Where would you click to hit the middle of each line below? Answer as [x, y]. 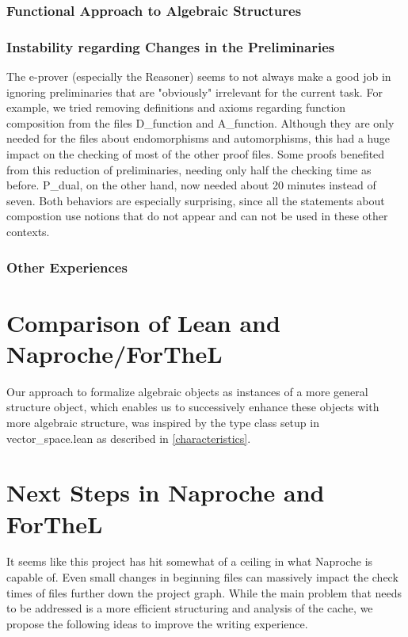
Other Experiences [67, 267]
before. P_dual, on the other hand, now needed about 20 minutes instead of [191, 185]
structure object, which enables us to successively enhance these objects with [193, 407]
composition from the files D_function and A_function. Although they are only [200, 122]
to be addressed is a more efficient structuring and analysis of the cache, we [190, 608]
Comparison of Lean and [143, 322]
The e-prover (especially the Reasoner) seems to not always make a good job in [199, 76]
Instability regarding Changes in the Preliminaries [171, 46]
